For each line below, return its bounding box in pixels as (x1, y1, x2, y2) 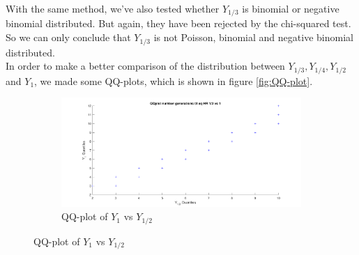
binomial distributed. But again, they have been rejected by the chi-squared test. (6, 16, 351, 31)
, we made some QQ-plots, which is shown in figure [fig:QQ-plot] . (34, 73, 313, 88)
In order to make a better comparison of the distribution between (6, 59, 285, 73)
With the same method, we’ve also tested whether (6, 1, 220, 15)
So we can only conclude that (6, 30, 131, 45)
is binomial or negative (242, 1, 339, 15)
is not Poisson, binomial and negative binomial (153, 30, 353, 45)
